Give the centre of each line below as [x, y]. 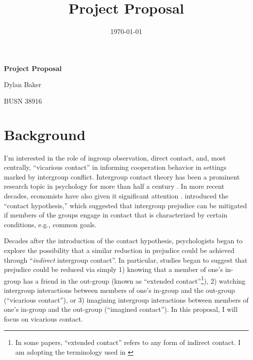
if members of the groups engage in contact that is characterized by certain [116, 215]
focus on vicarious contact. [43, 318]
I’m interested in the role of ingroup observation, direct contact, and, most [115, 157]
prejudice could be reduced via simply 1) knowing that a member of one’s [113, 269]
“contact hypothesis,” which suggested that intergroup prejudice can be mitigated [126, 205]
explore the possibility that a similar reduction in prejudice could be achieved [119, 250]
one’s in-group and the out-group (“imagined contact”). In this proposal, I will [121, 309]
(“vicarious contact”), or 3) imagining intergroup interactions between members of [126, 299]
